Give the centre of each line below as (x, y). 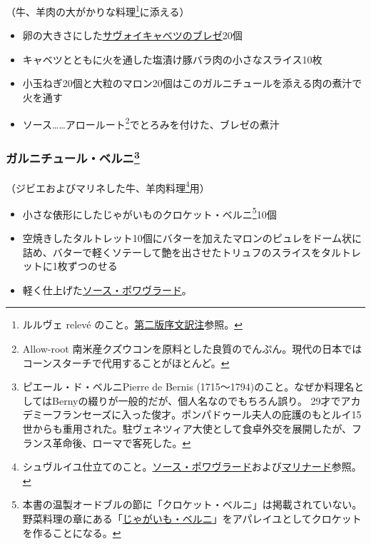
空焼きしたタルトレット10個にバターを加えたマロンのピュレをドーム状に (192, 238)
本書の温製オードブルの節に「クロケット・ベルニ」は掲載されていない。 (192, 504)
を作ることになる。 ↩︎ (72, 532)
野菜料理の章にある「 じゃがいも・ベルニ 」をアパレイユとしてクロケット (192, 518)
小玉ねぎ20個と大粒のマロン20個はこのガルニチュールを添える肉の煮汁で (192, 83)
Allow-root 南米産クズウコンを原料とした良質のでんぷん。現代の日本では (192, 349)
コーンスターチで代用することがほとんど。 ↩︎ (126, 362)
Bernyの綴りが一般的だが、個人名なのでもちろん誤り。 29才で (197, 400)
